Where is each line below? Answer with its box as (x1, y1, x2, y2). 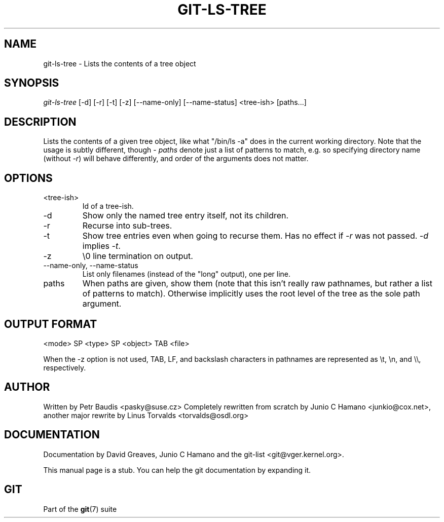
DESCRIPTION (4, 115, 77, 128)
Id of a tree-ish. (82, 202, 134, 211)
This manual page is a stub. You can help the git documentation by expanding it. (43, 465, 311, 474)
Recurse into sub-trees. (82, 220, 172, 231)
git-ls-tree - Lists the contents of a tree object (43, 59, 196, 68)
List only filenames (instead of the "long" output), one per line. (82, 270, 291, 279)
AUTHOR (4, 381, 50, 394)
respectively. (43, 363, 86, 372)
